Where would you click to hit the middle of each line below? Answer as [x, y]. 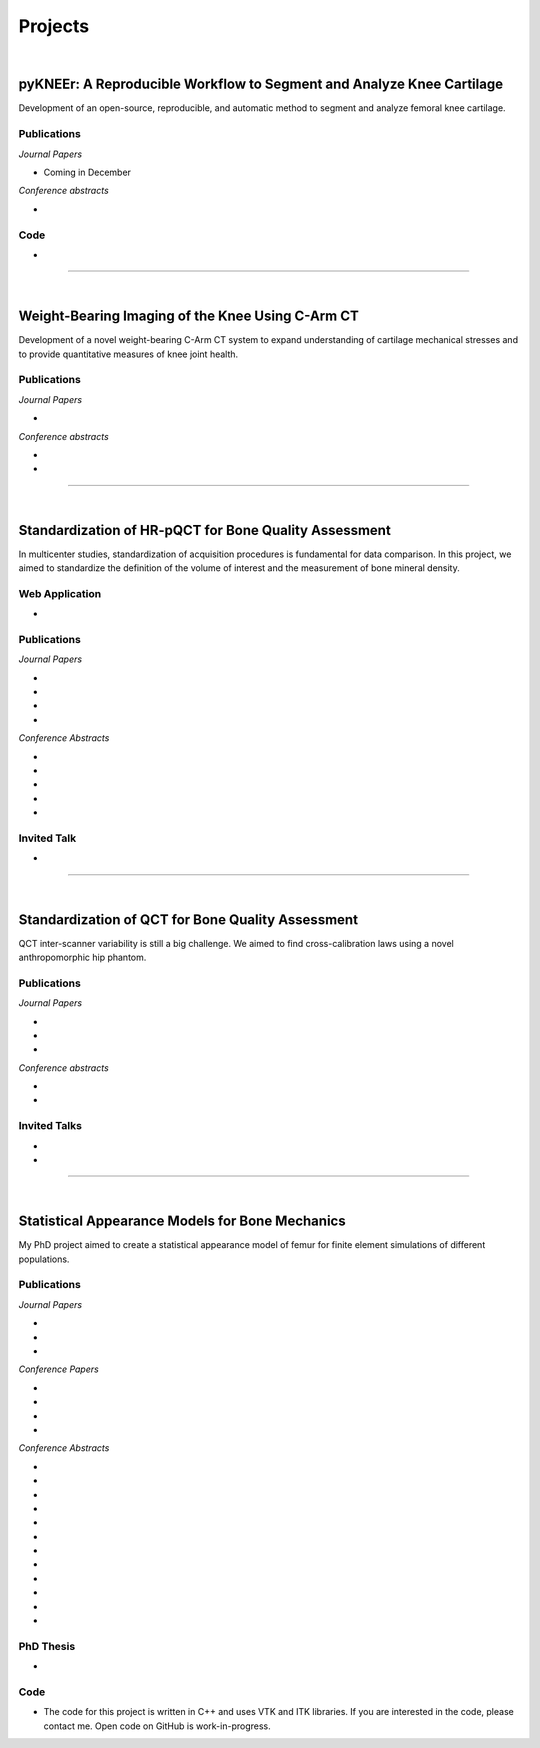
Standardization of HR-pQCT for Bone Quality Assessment [205, 530]
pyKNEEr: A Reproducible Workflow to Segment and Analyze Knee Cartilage [261, 84]
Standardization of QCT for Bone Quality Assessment [188, 919]
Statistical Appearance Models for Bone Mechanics [182, 1221]
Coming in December [87, 172]
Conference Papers [58, 1369]
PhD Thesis [47, 1646]
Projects [54, 26]
